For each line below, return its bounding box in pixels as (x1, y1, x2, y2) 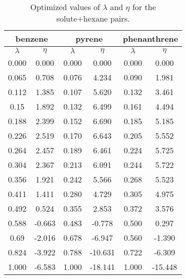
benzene (15, 33, 48, 44)
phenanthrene (123, 33, 178, 44)
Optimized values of (30, 1, 100, 13)
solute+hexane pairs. (56, 13, 130, 24)
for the (132, 1, 156, 13)
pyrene (75, 33, 103, 44)
